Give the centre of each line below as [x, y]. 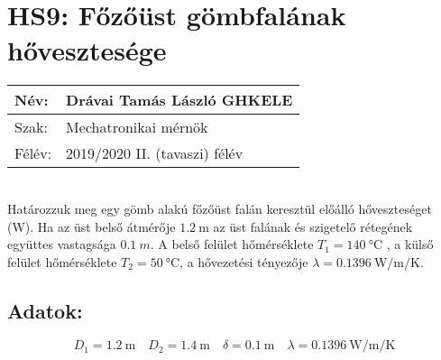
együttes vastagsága [62, 244]
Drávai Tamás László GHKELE [179, 100]
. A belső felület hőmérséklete [232, 244]
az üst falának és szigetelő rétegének [313, 226]
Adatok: [45, 310]
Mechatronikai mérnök [137, 127]
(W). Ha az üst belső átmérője [92, 226]
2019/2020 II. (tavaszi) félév [155, 153]
